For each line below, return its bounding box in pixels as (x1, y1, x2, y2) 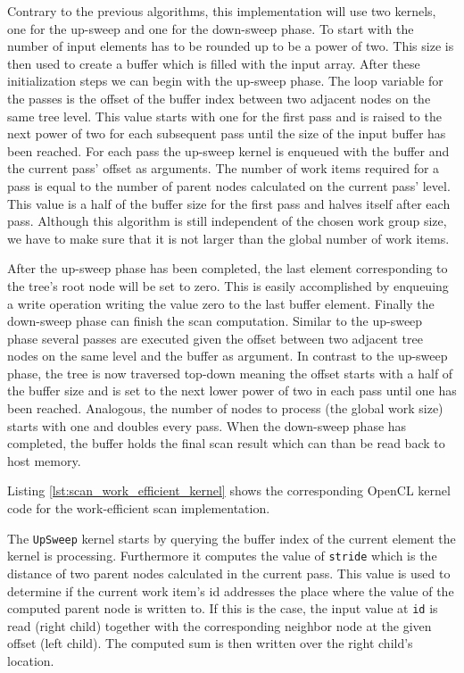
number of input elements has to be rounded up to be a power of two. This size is (7, 37, 454, 55)
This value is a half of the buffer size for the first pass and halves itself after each (7, 194, 451, 212)
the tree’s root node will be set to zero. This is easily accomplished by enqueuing (7, 276, 449, 295)
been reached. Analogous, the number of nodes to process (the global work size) (7, 399, 443, 418)
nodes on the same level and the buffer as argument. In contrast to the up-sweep (7, 346, 448, 365)
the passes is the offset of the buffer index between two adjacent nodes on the (7, 88, 431, 107)
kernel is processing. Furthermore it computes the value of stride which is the (7, 546, 437, 565)
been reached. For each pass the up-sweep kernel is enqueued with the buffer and (7, 141, 450, 160)
